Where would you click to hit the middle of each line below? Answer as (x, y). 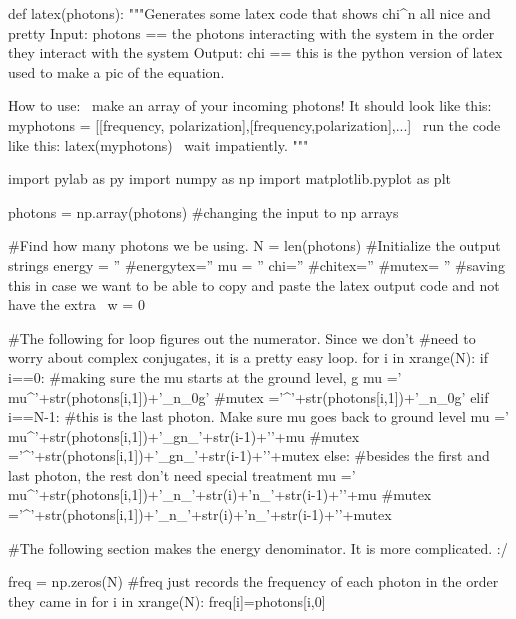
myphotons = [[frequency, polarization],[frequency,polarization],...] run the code (254, 124)
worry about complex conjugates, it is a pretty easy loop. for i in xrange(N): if (248, 357)
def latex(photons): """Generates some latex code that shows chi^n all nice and (249, 13)
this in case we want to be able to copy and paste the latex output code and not (254, 284)
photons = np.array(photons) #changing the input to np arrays (203, 211)
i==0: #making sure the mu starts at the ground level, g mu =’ (205, 376)
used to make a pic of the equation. (116, 71)
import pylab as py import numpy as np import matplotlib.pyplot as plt (229, 178)
